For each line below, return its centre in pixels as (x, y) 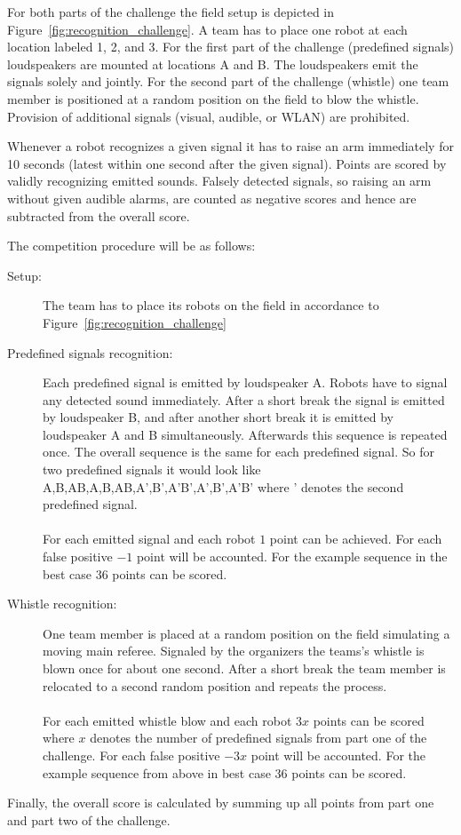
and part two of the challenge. (89, 819)
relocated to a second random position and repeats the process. (215, 685)
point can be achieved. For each (356, 539)
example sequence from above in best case (157, 772)
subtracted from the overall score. (99, 215)
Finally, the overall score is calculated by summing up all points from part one (221, 803)
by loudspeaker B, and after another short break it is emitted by (218, 417)
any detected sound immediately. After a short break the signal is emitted (244, 399)
